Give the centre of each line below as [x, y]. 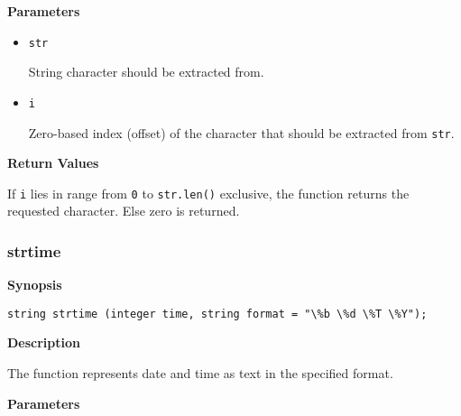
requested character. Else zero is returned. [124, 211]
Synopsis [35, 285]
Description [44, 342]
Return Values [53, 163]
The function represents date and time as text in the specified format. [200, 373]
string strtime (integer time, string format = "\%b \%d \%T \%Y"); [217, 314]
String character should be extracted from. [146, 72]
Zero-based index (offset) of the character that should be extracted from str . [241, 132]
